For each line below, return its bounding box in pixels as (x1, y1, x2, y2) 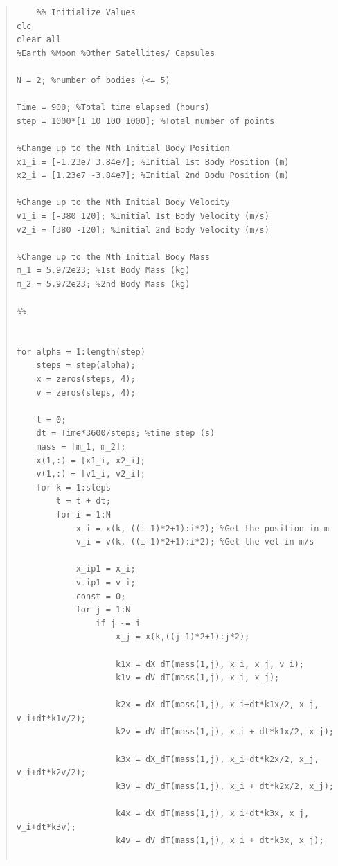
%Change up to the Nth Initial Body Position (16, 143, 230, 153)
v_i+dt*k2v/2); (16, 768, 87, 778)
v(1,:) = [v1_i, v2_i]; (36, 469, 145, 479)
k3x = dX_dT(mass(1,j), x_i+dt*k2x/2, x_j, (115, 754, 319, 764)
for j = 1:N (75, 605, 131, 615)
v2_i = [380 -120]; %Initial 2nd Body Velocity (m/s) (16, 224, 269, 235)
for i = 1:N (56, 509, 111, 520)
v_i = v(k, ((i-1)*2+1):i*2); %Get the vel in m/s (75, 537, 314, 547)
